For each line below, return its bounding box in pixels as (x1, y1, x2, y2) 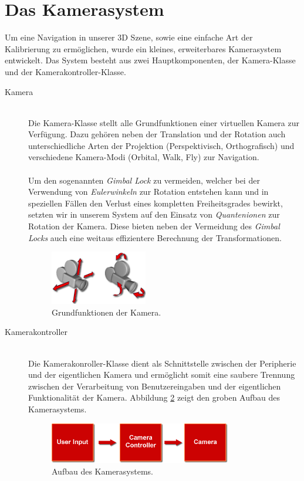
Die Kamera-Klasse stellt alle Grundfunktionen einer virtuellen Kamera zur (28, 116, 299, 128)
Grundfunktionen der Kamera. (52, 306, 161, 318)
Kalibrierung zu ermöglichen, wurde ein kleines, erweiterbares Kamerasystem (5, 42, 282, 55)
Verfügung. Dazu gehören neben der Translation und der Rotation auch (28, 128, 286, 140)
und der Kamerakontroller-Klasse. (5, 65, 126, 77)
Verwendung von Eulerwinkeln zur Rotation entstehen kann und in (28, 185, 269, 198)
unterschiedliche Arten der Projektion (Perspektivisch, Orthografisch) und (28, 139, 295, 151)
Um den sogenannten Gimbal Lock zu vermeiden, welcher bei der (28, 174, 260, 186)
